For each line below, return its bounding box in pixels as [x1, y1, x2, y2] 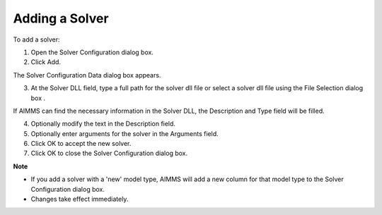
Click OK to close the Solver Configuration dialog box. [30, 149, 187, 158]
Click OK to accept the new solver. [30, 140, 132, 148]
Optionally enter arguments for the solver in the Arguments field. [30, 129, 219, 137]
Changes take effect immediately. [30, 195, 129, 204]
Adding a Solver [13, 11, 109, 26]
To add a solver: [13, 35, 60, 44]
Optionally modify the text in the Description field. [30, 120, 176, 128]
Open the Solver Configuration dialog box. [30, 48, 154, 56]
